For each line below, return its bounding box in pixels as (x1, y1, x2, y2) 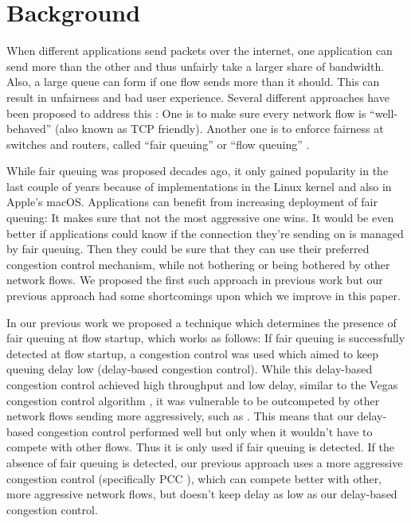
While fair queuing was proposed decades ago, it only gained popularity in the (6, 162, 389, 179)
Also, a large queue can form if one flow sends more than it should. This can (6, 73, 380, 90)
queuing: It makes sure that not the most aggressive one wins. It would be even (6, 209, 394, 226)
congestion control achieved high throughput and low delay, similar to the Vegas (6, 377, 398, 392)
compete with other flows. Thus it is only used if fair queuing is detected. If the (6, 439, 394, 455)
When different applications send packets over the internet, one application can (6, 42, 393, 59)
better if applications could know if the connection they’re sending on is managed (6, 224, 404, 241)
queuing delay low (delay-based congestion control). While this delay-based (6, 361, 373, 377)
